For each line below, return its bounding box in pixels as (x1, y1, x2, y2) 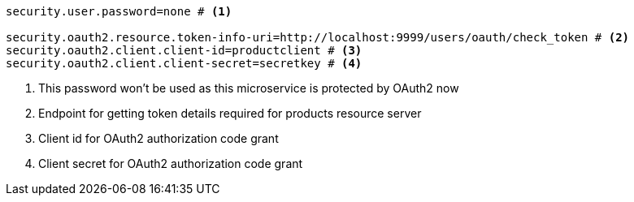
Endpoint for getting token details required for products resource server (38, 106, 422, 120)
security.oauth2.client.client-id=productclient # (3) (6, 44, 363, 57)
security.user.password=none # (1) (6, 5, 232, 18)
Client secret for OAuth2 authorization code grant (38, 157, 303, 170)
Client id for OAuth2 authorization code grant (38, 131, 279, 145)
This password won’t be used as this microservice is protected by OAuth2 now (38, 81, 459, 95)
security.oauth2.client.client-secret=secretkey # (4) (6, 57, 363, 70)
